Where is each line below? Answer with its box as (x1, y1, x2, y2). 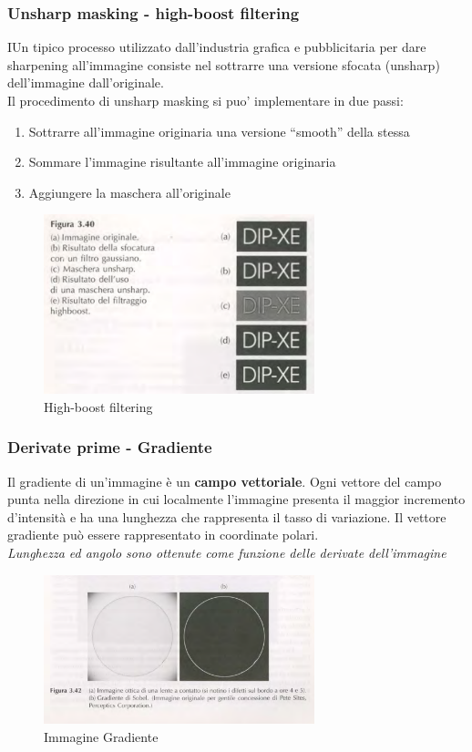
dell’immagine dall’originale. (7, 73, 164, 92)
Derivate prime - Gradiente (7, 436, 212, 458)
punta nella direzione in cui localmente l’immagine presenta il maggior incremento (7, 489, 466, 509)
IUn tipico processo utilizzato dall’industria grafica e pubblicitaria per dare (7, 37, 426, 57)
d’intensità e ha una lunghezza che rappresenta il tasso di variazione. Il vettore (7, 507, 446, 526)
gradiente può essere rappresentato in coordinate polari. (7, 525, 319, 544)
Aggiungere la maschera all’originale (28, 182, 231, 201)
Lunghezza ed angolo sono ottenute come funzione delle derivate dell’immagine (7, 542, 446, 561)
